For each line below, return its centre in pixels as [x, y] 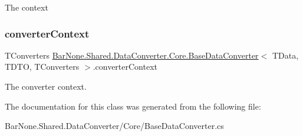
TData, [285, 55]
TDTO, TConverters [42, 67]
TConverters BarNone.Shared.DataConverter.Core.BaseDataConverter [132, 55]
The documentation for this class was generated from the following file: [133, 106]
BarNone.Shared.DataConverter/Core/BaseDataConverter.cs [114, 126]
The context [27, 7]
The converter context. [46, 86]
